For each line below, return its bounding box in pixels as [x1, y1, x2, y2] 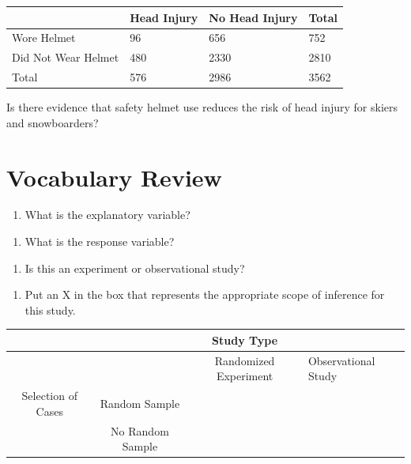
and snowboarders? [6, 114, 99, 130]
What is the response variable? [25, 233, 175, 250]
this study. [25, 301, 76, 318]
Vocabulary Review [6, 160, 222, 193]
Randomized [214, 352, 275, 368]
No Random [111, 422, 169, 439]
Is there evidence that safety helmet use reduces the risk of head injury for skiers [6, 99, 398, 115]
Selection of [21, 387, 77, 404]
